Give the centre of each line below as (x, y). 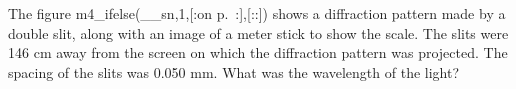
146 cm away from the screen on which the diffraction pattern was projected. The (258, 52)
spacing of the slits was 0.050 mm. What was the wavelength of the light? (234, 71)
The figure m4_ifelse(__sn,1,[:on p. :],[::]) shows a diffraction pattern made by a (257, 13)
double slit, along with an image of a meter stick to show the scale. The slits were (258, 32)
